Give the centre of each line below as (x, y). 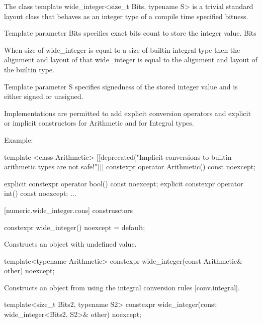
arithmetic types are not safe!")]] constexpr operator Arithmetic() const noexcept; (130, 167)
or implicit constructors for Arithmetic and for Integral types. (99, 123)
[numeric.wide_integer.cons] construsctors (68, 210)
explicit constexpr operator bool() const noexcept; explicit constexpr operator (124, 183)
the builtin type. (29, 69)
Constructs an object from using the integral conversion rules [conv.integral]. (122, 287)
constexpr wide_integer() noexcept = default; (75, 227)
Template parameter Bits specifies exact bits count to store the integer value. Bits (130, 33)
